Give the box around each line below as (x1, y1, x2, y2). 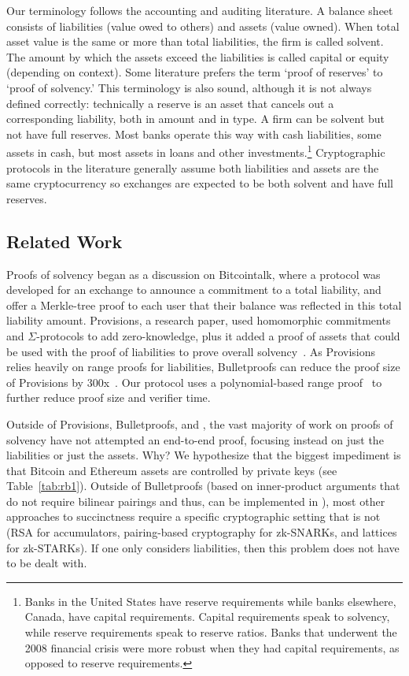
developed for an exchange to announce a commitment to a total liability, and (6, 281, 381, 298)
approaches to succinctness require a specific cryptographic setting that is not (6, 508, 381, 525)
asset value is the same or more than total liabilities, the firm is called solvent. (6, 33, 384, 50)
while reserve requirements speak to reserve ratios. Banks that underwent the (24, 624, 397, 641)
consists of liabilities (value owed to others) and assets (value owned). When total (6, 17, 400, 34)
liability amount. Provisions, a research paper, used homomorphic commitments (6, 312, 391, 329)
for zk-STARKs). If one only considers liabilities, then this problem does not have (6, 539, 400, 555)
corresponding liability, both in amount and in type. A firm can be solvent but (6, 110, 385, 127)
